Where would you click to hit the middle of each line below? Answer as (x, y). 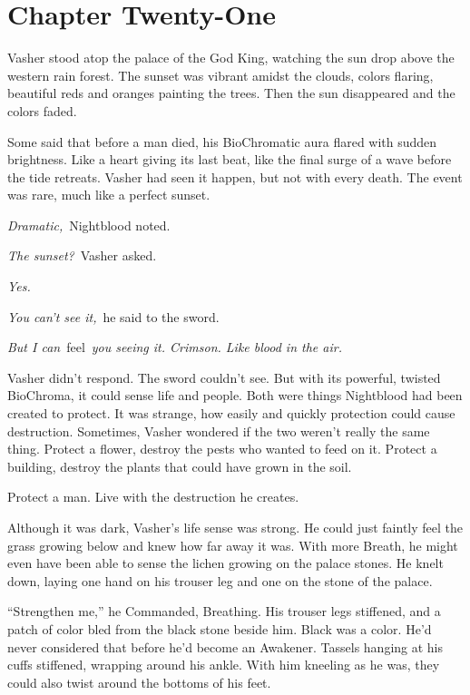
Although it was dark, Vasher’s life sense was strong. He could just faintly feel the (235, 527)
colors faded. (42, 110)
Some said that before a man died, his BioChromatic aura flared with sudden (222, 141)
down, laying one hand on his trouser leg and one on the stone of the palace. (220, 580)
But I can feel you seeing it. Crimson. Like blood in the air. (175, 347)
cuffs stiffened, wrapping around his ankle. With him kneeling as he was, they (224, 665)
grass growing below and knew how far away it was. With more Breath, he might (233, 545)
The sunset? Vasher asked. (82, 255)
